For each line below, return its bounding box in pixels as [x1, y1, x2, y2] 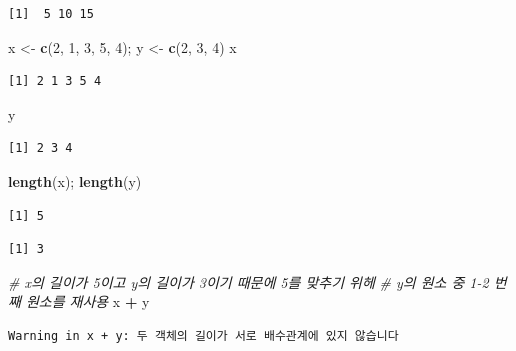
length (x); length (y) [8, 170, 142, 191]
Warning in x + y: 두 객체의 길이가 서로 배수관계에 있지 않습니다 [8, 328, 399, 343]
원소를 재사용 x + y [25, 291, 150, 312]
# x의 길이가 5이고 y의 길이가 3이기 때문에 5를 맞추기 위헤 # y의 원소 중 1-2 [8, 271, 489, 292]
